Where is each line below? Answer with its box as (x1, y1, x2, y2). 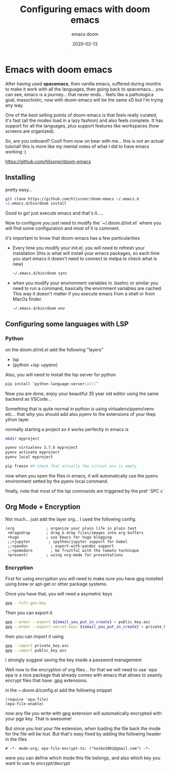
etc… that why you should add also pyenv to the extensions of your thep (5, 411, 156, 417)
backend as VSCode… (5, 396, 52, 402)
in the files (5, 736, 27, 742)
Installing (5, 173, 35, 182)
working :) (5, 148, 27, 155)
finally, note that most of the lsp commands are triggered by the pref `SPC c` (5, 488, 165, 494)
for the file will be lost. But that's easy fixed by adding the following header (5, 731, 161, 737)
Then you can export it (5, 610, 53, 616)
